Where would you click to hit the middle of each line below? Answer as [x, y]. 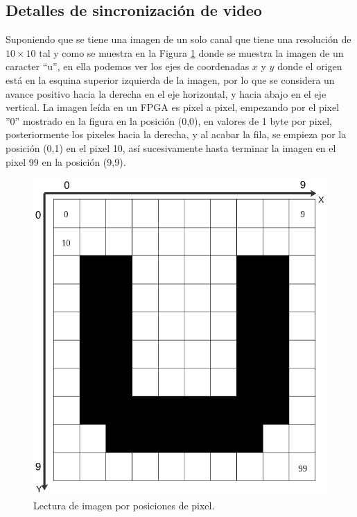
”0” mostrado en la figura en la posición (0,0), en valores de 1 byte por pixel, [169, 120]
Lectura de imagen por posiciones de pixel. [124, 506]
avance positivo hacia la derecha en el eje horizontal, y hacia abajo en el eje [166, 93]
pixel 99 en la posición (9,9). [66, 161]
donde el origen [310, 66]
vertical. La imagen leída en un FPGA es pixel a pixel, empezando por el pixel [173, 107]
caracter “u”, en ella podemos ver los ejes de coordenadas [128, 66]
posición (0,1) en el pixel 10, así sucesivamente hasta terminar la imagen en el [171, 147]
